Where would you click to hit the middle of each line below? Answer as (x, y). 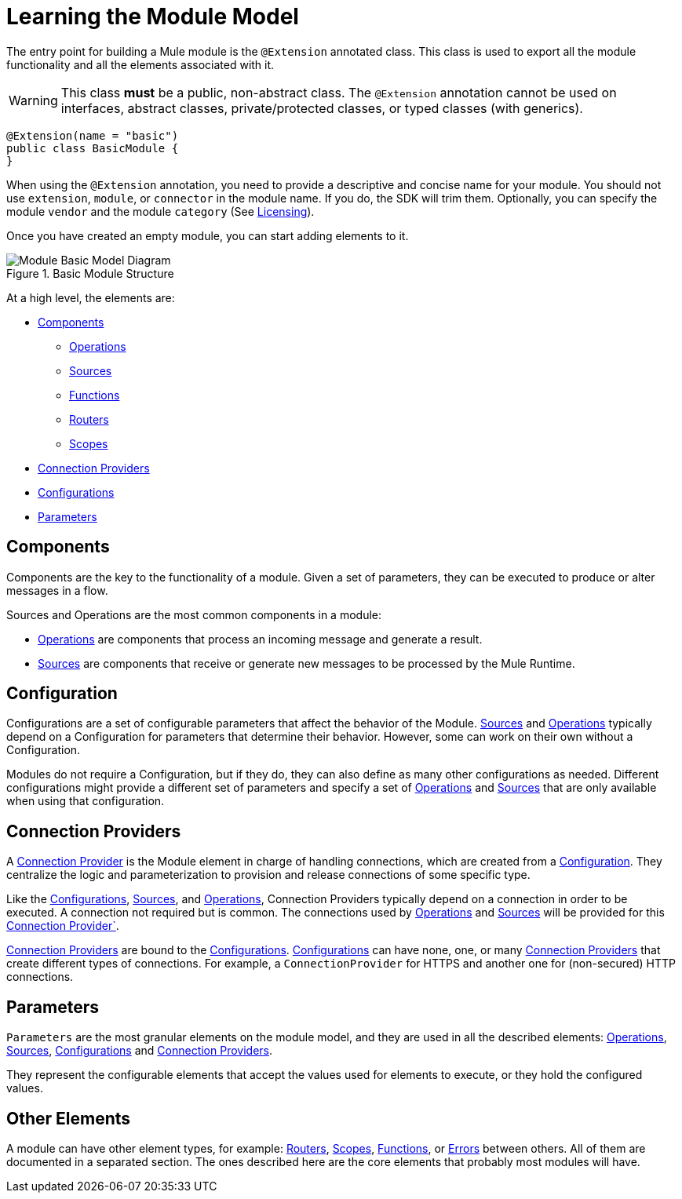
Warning (33, 100)
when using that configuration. (86, 801)
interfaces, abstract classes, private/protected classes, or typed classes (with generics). (322, 108)
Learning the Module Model (153, 16)
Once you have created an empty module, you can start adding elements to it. (208, 235)
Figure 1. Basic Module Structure (90, 273)
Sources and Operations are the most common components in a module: (194, 614)
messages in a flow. (57, 590)
